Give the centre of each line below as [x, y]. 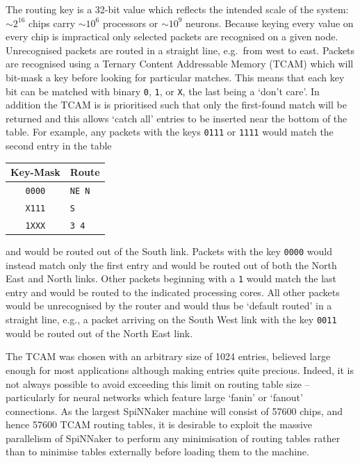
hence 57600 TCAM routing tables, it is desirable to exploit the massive [159, 424]
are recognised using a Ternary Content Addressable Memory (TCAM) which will [180, 64]
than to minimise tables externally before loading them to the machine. [157, 452]
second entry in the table [59, 146]
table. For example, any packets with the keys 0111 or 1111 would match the [170, 132]
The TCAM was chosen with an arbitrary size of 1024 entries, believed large [168, 356]
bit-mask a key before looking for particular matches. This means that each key [175, 77]
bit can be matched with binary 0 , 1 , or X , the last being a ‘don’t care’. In [163, 91]
